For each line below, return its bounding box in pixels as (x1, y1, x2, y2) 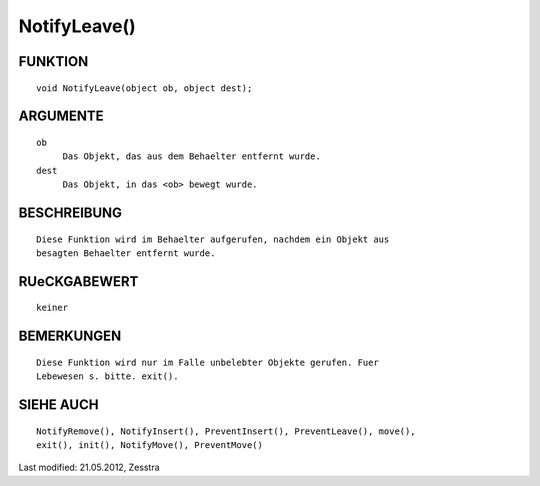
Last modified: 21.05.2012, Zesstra (18, 461, 160, 474)
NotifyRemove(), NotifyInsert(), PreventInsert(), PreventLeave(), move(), (36, 425, 416, 437)
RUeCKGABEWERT (18, 273, 139, 290)
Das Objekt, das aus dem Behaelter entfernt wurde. (62, 151, 322, 162)
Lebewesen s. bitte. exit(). (36, 371, 179, 382)
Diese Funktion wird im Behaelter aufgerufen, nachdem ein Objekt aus (36, 233, 390, 245)
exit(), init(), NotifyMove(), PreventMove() (36, 439, 264, 450)
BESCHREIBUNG (18, 204, 123, 221)
